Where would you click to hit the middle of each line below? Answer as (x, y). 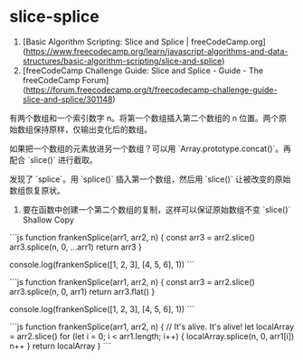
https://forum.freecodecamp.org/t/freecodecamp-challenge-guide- (151, 90)
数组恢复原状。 (37, 190)
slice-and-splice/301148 (67, 99)
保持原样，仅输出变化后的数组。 (92, 129)
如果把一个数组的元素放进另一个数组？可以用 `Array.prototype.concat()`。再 (151, 148)
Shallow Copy (48, 220)
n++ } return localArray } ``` (60, 346)
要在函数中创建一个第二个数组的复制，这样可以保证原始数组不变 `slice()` (156, 209)
